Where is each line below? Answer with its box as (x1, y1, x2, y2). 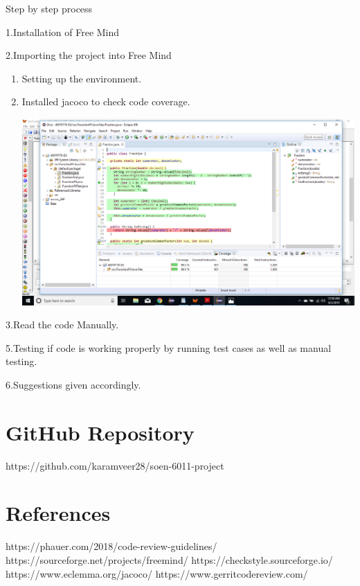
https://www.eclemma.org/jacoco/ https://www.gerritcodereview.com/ (6, 566, 308, 580)
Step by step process (6, 1, 93, 15)
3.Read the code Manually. (6, 317, 119, 332)
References (6, 499, 111, 527)
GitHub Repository (6, 418, 195, 446)
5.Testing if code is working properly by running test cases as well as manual (6, 340, 332, 355)
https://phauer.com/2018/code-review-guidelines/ (6, 539, 217, 553)
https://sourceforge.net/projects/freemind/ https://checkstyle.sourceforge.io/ (6, 553, 333, 567)
